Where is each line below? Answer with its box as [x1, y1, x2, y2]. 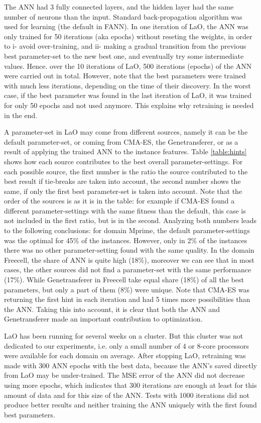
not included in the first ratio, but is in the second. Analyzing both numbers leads [4, 215, 256, 226]
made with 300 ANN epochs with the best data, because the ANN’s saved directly [4, 360, 257, 370]
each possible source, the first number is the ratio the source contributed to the [4, 166, 248, 176]
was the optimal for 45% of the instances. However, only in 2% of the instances [4, 235, 247, 245]
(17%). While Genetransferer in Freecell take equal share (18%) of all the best [4, 274, 244, 285]
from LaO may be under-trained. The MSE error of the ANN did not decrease [4, 370, 245, 380]
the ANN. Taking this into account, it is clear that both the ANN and [4, 303, 220, 314]
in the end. [4, 110, 38, 120]
